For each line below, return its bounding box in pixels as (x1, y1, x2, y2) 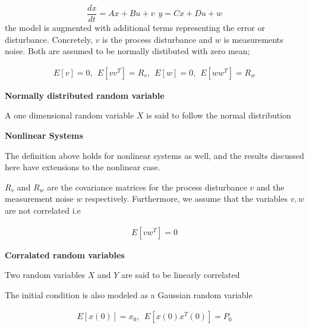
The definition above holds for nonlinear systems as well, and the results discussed (5, 149, 304, 161)
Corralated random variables (5, 248, 125, 261)
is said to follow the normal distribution (146, 109, 291, 121)
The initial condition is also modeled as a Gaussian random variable (5, 288, 253, 301)
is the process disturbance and (102, 33, 213, 45)
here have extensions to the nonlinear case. (5, 161, 160, 173)
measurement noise (5, 192, 74, 205)
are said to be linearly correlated (121, 268, 240, 281)
